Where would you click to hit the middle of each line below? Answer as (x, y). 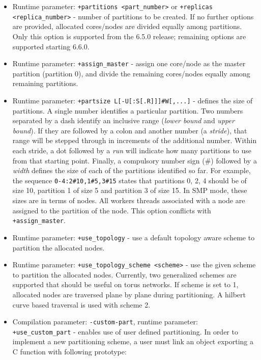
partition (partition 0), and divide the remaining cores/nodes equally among (131, 73)
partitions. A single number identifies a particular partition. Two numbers (128, 110)
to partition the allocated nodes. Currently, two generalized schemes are (124, 274)
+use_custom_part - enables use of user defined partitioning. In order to (125, 331)
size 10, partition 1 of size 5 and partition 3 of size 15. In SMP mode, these (130, 190)
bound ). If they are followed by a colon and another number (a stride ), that (130, 130)
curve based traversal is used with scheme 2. (81, 304)
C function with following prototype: (69, 352)
